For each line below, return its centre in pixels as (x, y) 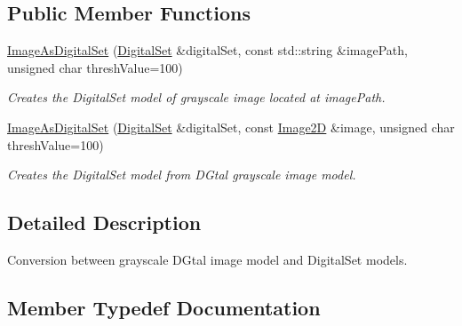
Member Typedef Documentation (164, 307)
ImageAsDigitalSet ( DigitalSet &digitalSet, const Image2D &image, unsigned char (231, 127)
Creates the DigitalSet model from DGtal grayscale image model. (182, 175)
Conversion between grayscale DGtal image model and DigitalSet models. (207, 259)
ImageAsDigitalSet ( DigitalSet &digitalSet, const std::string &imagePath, (207, 50)
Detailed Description (104, 223)
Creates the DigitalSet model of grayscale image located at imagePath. (196, 97)
